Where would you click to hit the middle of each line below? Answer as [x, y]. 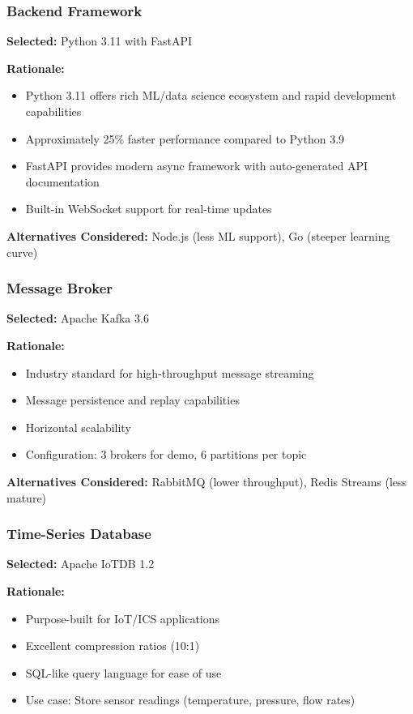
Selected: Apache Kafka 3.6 [78, 318]
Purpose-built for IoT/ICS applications [123, 618]
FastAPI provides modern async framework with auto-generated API [196, 166]
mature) [27, 497]
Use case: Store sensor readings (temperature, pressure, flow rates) [190, 700]
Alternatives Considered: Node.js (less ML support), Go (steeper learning [198, 235]
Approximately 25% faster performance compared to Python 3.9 [185, 138]
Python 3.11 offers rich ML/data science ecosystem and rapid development [211, 95]
